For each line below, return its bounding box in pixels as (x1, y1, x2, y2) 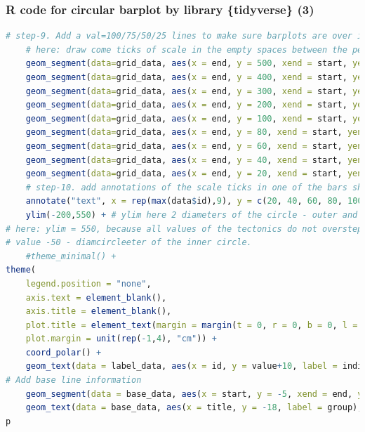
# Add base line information (6, 375, 142, 386)
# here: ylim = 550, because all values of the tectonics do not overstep (6, 223, 363, 234)
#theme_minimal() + (25, 251, 117, 261)
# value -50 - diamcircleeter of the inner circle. (6, 237, 252, 248)
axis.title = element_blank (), (25, 306, 172, 317)
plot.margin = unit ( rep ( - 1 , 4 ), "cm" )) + (25, 334, 217, 344)
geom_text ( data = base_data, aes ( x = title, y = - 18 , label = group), (25, 402, 363, 413)
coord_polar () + (25, 347, 102, 358)
